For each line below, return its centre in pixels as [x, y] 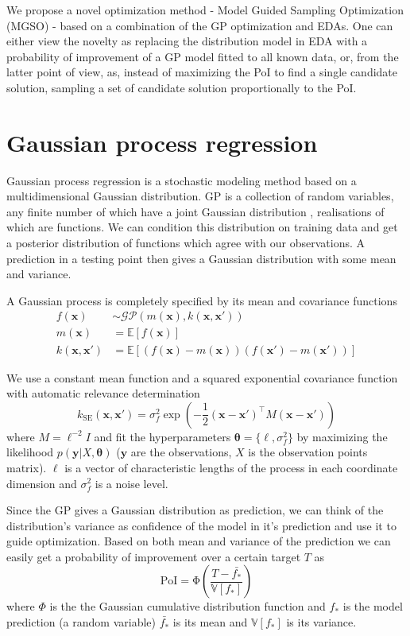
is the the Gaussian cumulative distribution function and [188, 606]
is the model [373, 606]
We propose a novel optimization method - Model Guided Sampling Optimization [205, 10]
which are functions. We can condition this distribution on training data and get [202, 227]
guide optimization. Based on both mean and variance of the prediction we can [199, 541]
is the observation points [308, 452]
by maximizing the [342, 436]
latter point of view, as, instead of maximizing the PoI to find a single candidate [202, 72]
